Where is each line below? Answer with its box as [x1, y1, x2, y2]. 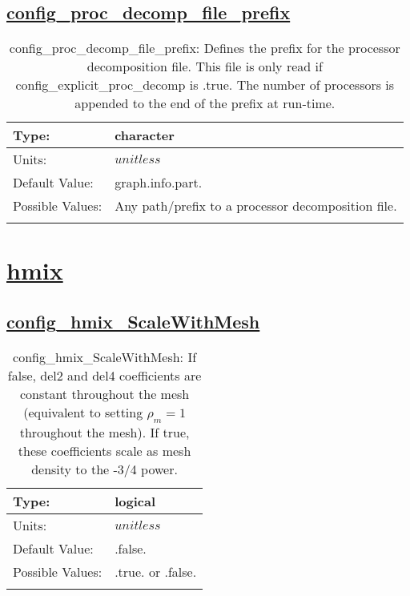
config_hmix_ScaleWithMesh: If [13, 347, 197, 366]
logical [115, 491, 155, 510]
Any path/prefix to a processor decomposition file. [115, 196, 397, 215]
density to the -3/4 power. [31, 459, 178, 478]
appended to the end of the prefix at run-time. [74, 94, 336, 113]
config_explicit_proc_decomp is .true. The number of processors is [15, 75, 395, 95]
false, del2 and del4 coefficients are [7, 365, 202, 385]
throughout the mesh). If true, [19, 422, 190, 441]
